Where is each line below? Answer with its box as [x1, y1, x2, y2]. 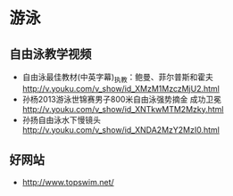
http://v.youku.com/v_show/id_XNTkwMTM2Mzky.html [21, 103, 224, 114]
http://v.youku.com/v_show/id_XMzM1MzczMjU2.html [21, 83, 221, 94]
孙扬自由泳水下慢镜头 [21, 114, 101, 125]
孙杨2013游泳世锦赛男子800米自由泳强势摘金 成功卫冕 [21, 94, 221, 104]
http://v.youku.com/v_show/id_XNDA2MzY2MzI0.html [21, 124, 221, 135]
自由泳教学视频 [9, 46, 92, 61]
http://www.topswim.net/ [21, 176, 114, 187]
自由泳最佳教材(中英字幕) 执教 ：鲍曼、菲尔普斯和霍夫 [21, 72, 214, 85]
